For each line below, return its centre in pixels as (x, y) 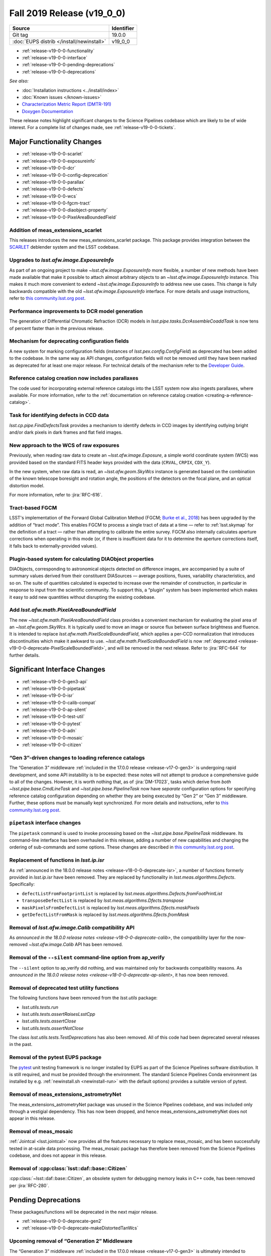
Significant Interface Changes (57, 669)
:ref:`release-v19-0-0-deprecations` (59, 72)
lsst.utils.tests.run (40, 1007)
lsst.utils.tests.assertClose (49, 1021)
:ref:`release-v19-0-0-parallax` (53, 182)
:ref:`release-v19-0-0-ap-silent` (54, 710)
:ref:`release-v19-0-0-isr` (48, 695)
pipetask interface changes (45, 823)
